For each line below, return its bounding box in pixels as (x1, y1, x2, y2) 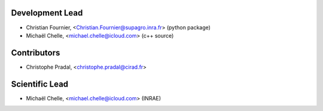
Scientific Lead (11, 79, 69, 89)
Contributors (11, 48, 60, 58)
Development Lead (11, 8, 83, 18)
